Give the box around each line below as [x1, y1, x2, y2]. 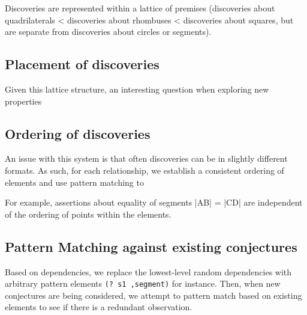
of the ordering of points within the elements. [5, 207, 171, 220]
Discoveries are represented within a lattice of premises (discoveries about [5, 2, 275, 14]
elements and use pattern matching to [5, 176, 144, 188]
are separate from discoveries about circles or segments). [5, 25, 212, 38]
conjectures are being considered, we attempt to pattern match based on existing [5, 289, 302, 301]
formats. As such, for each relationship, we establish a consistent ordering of [5, 164, 284, 176]
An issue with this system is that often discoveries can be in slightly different [5, 152, 288, 165]
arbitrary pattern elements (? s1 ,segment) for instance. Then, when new [5, 277, 281, 290]
